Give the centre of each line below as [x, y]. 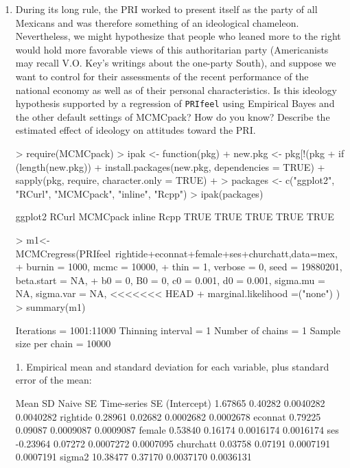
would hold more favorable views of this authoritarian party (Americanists [172, 49]
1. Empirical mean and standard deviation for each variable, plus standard [172, 366]
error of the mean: [54, 380]
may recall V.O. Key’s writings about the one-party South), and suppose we [176, 63]
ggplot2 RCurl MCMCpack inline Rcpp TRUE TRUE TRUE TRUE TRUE [175, 217]
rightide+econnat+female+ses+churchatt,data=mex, [226, 253]
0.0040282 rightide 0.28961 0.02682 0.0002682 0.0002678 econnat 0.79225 [168, 416]
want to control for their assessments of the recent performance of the [162, 76]
